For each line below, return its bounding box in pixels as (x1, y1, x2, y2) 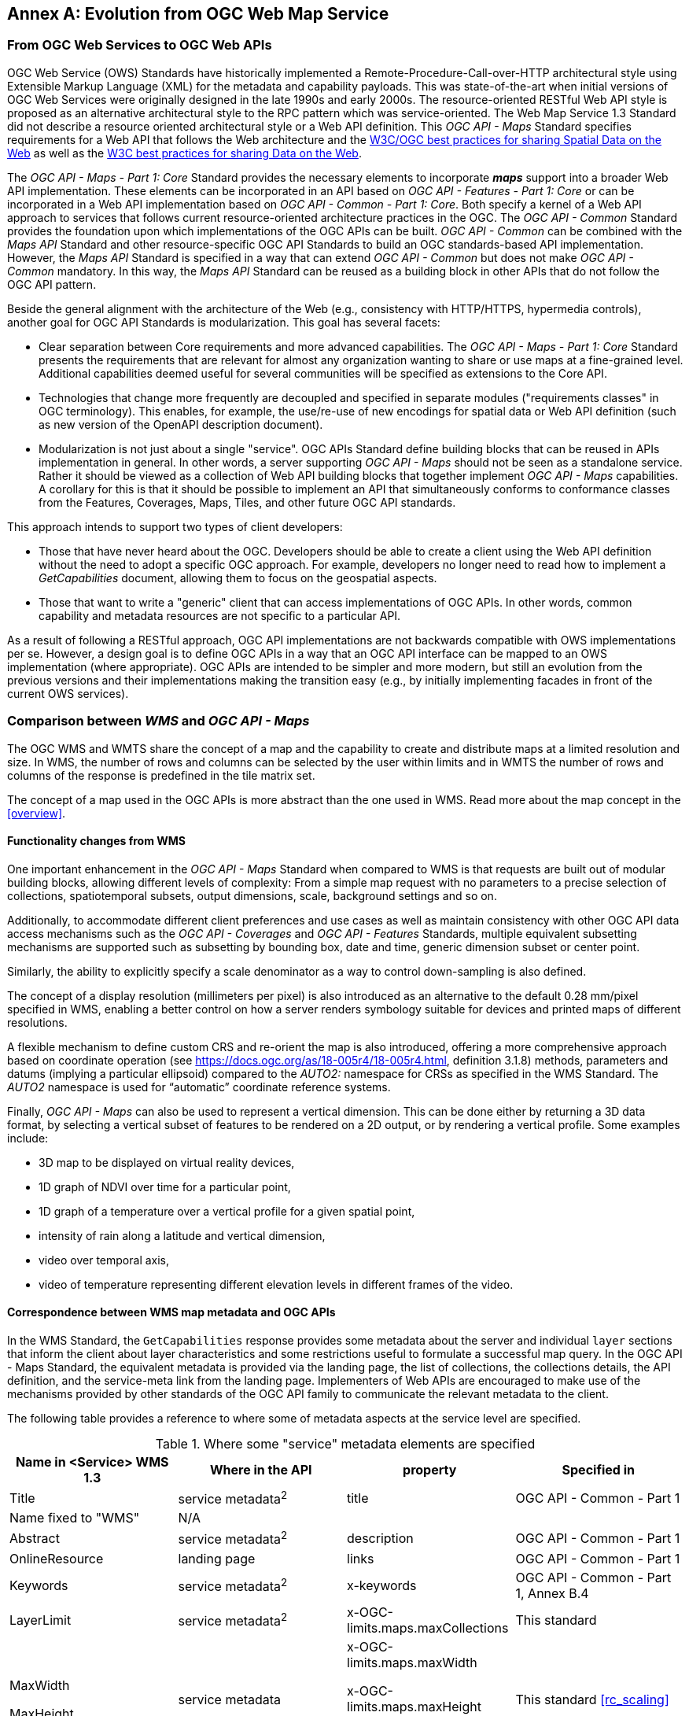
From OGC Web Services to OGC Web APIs (7, 37, 272, 54)
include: (7, 1131, 49, 1145)
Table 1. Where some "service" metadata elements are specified (155, 1435, 536, 1452)
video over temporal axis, (39, 1253, 170, 1267)
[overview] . (7, 806, 66, 820)
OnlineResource (9, 1550, 104, 1567)
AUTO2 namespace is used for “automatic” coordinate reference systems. (7, 1079, 391, 1094)
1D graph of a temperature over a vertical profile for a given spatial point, (39, 1204, 415, 1218)
